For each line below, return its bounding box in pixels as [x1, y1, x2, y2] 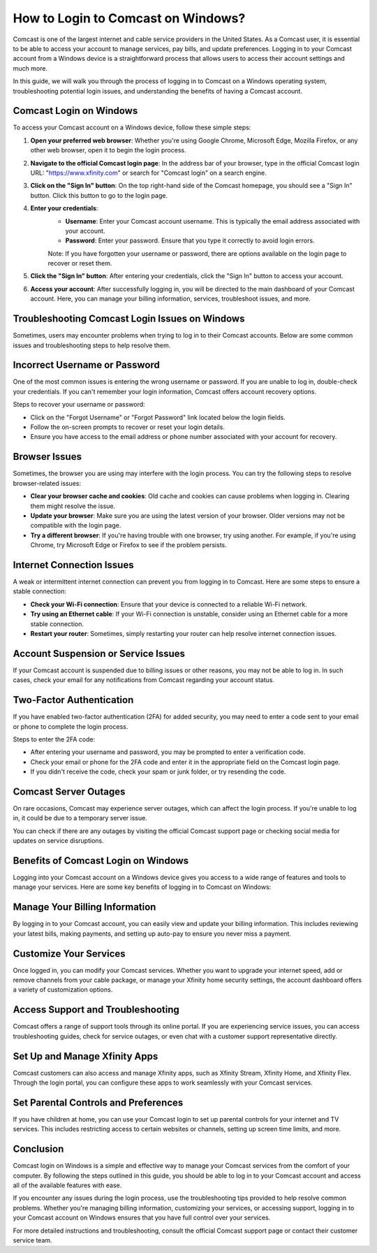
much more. [13, 64, 48, 73]
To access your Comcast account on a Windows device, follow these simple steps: [13, 123, 251, 132]
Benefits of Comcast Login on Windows [13, 855, 189, 867]
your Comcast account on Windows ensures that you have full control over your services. [13, 1213, 271, 1222]
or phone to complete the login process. [13, 722, 128, 730]
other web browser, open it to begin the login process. [30, 146, 186, 154]
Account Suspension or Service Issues [13, 647, 185, 660]
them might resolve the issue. [30, 502, 115, 510]
